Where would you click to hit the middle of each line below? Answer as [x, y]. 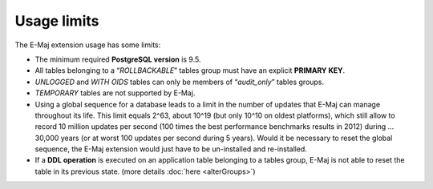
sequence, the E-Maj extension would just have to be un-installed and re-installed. [171, 149]
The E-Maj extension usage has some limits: [88, 45]
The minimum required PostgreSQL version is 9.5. [118, 59]
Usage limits [57, 21]
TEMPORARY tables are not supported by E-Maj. [115, 93]
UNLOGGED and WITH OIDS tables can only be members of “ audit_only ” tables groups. [180, 82]
